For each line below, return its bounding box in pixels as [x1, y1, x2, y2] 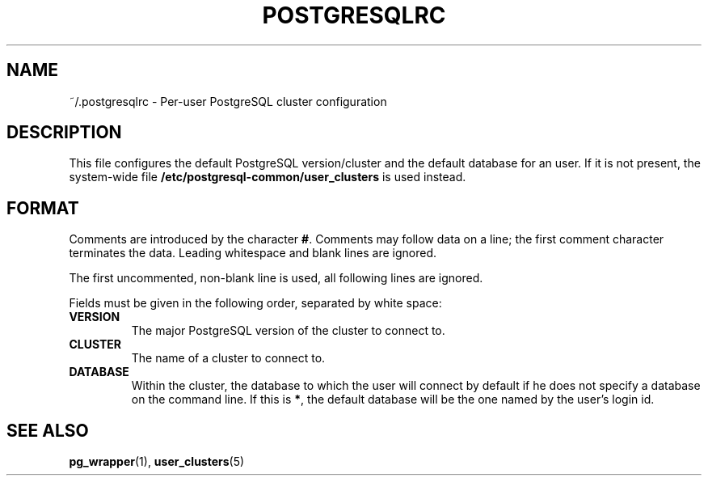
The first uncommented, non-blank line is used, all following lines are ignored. [69, 271, 483, 285]
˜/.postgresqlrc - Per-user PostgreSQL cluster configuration [69, 94, 387, 108]
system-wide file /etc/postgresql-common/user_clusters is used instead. [69, 170, 466, 184]
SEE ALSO [6, 420, 89, 441]
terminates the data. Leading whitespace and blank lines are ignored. [69, 246, 437, 260]
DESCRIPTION [6, 122, 122, 143]
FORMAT [6, 197, 79, 218]
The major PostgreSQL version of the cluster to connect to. [131, 323, 445, 338]
